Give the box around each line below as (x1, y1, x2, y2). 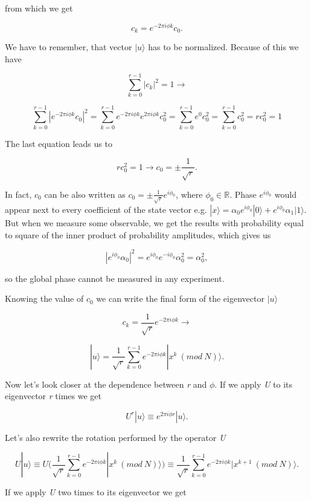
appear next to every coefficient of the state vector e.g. (5, 203, 207, 215)
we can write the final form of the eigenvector (96, 292, 265, 305)
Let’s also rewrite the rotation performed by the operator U (5, 431, 226, 443)
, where (176, 187, 203, 200)
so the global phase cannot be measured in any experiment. (5, 272, 225, 284)
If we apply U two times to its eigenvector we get (5, 486, 187, 498)
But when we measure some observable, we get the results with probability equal (5, 216, 304, 229)
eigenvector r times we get (5, 390, 101, 402)
